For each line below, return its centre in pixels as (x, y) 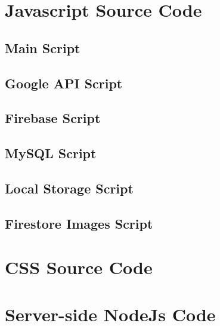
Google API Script (64, 83)
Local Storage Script (69, 188)
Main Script (43, 47)
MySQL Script (51, 153)
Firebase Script (53, 118)
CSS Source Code (79, 267)
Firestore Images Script (79, 223)
